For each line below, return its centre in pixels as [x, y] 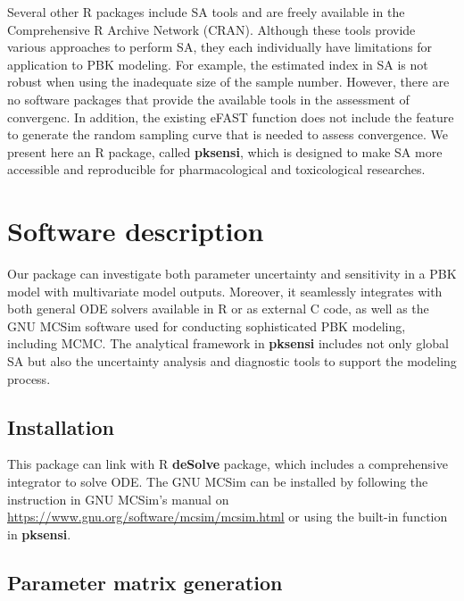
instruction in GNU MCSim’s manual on [118, 499]
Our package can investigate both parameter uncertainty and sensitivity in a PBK [232, 274]
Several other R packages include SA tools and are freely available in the [206, 12]
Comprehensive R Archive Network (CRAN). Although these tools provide [211, 29]
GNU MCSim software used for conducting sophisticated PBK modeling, [207, 326]
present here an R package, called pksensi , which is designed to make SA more [225, 151]
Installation [61, 426]
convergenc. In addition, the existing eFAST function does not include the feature [231, 117]
